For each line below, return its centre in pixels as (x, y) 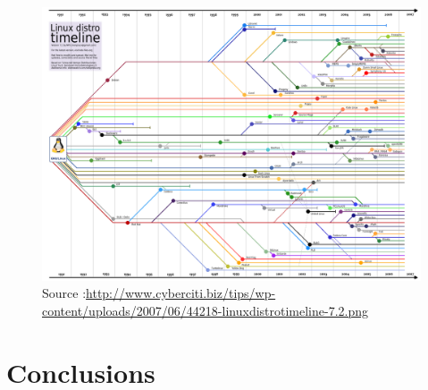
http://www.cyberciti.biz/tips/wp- (181, 293)
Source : (64, 293)
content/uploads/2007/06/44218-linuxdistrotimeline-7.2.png (206, 310)
